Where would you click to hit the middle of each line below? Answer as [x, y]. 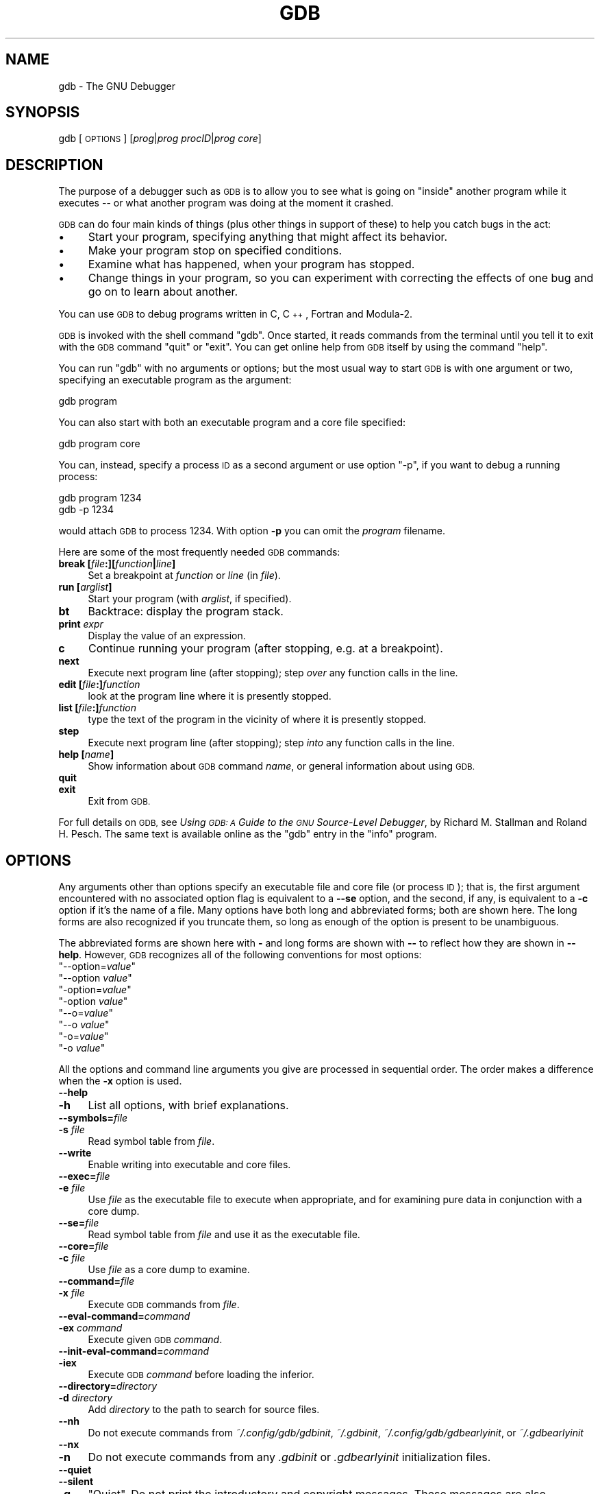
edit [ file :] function [99, 685]
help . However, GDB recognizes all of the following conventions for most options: [240, 955]
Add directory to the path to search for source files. [204, 1410]
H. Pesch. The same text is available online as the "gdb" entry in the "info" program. [248, 834]
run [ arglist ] [85, 587]
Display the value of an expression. [167, 636]
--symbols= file [93, 1118]
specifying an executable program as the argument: [175, 380]
